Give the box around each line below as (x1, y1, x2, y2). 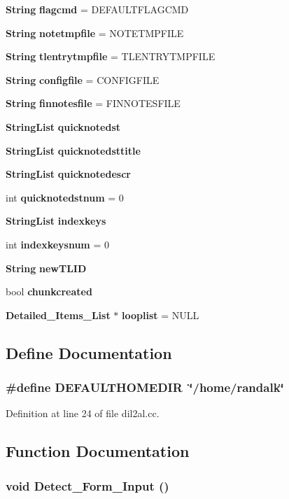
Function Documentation (6, 440, 190, 462)
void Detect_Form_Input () (6, 477, 169, 494)
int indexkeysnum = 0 (6, 237, 109, 251)
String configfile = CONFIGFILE (6, 72, 160, 87)
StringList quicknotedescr (6, 167, 131, 181)
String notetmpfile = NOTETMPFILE (6, 25, 184, 40)
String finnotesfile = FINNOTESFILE (6, 96, 181, 111)
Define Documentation (6, 342, 172, 363)
